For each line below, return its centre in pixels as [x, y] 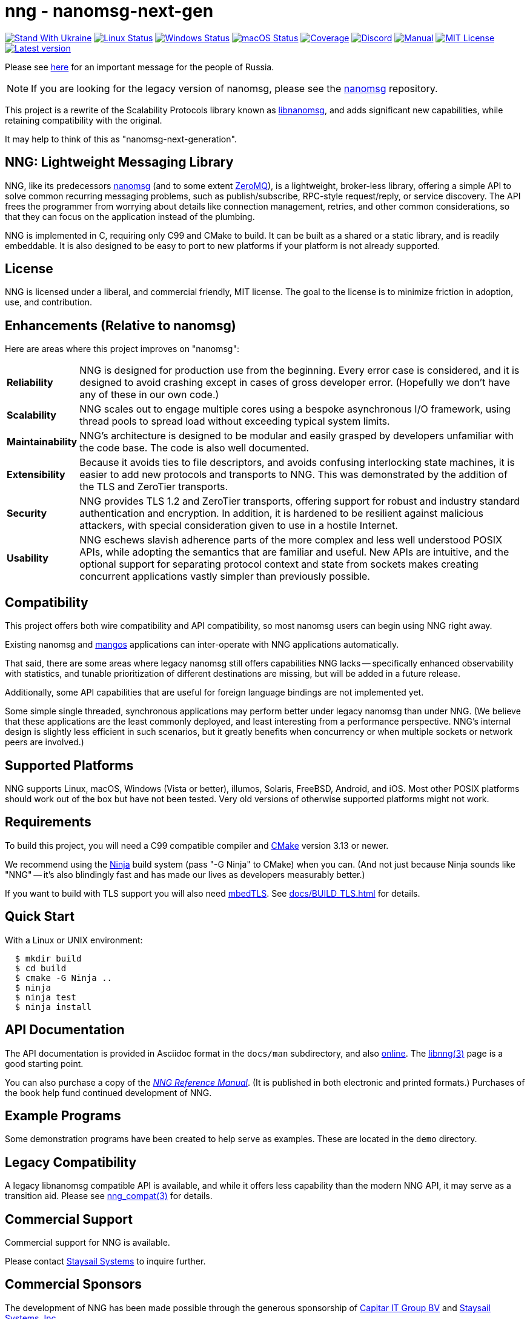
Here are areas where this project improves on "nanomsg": [122, 349]
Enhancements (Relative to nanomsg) [121, 325]
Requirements [48, 822]
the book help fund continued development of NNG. [108, 1092]
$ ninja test [46, 997]
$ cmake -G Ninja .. [64, 978]
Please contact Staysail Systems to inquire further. [105, 1261]
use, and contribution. [49, 302]
